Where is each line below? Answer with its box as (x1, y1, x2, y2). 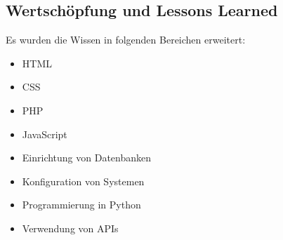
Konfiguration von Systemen (22, 173, 145, 188)
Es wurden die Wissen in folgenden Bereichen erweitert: (6, 32, 246, 47)
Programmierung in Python (22, 197, 141, 212)
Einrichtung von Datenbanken (22, 150, 152, 165)
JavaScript (22, 126, 67, 141)
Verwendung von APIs (22, 220, 119, 235)
